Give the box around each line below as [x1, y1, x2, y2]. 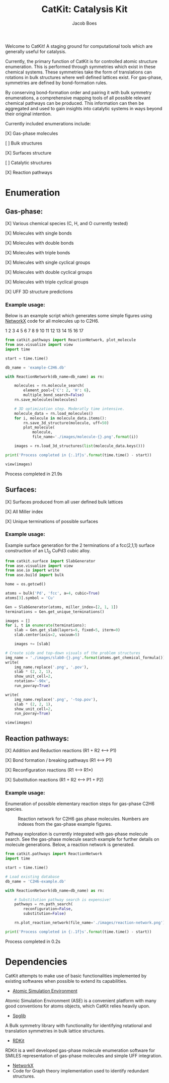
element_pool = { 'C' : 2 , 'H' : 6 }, [23, 388, 92, 393]
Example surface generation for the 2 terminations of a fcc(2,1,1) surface [5, 542, 155, 548]
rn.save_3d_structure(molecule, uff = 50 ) [23, 420, 109, 425]
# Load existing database [5, 874, 59, 879]
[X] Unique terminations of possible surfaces [5, 518, 98, 524]
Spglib [12, 1013, 26, 1019]
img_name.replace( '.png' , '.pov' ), [14, 665, 89, 670]
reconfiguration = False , [23, 906, 73, 912]
